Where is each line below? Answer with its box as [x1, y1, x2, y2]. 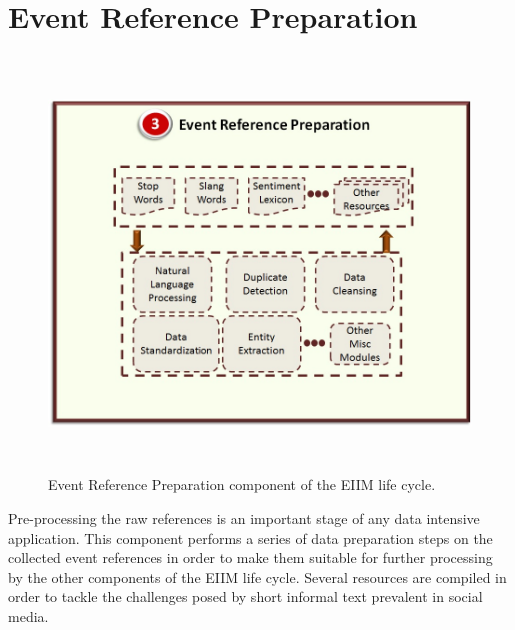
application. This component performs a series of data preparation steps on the [8, 527, 493, 548]
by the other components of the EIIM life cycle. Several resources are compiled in [8, 566, 507, 587]
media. [8, 606, 49, 627]
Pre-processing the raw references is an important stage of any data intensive [8, 508, 480, 529]
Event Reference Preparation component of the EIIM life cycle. [48, 474, 436, 495]
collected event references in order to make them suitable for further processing [8, 547, 493, 568]
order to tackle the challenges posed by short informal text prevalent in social [8, 586, 483, 607]
